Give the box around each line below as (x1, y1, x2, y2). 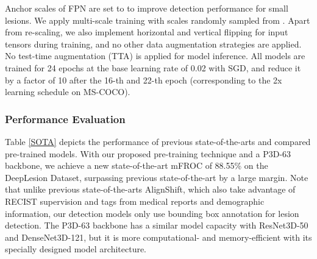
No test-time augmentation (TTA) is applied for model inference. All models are (5, 49, 305, 62)
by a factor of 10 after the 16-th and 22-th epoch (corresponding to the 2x (5, 73, 282, 86)
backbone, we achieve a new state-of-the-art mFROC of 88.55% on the (5, 159, 268, 172)
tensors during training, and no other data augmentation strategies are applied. (5, 37, 302, 50)
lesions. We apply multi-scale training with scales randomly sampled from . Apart (5, 13, 310, 26)
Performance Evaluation (5, 111, 126, 126)
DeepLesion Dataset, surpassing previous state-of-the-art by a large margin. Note (5, 171, 308, 183)
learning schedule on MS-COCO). (5, 85, 130, 98)
